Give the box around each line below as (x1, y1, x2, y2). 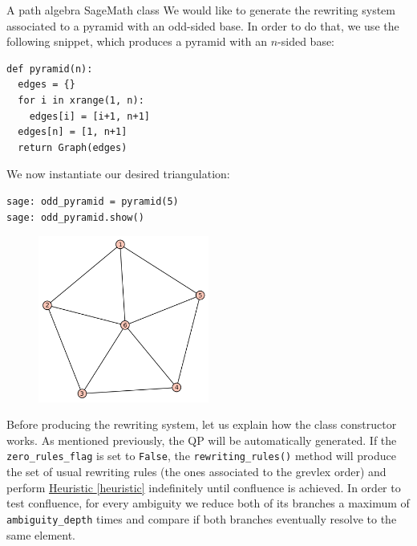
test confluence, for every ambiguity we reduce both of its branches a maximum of (6, 495, 410, 511)
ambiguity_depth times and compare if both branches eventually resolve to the (6, 510, 397, 527)
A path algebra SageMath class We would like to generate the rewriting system (6, 2, 395, 18)
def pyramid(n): (6, 63, 93, 75)
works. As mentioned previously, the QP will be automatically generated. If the (6, 431, 397, 448)
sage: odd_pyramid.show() (6, 211, 144, 223)
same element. (6, 526, 75, 543)
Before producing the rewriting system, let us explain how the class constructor (6, 416, 397, 433)
